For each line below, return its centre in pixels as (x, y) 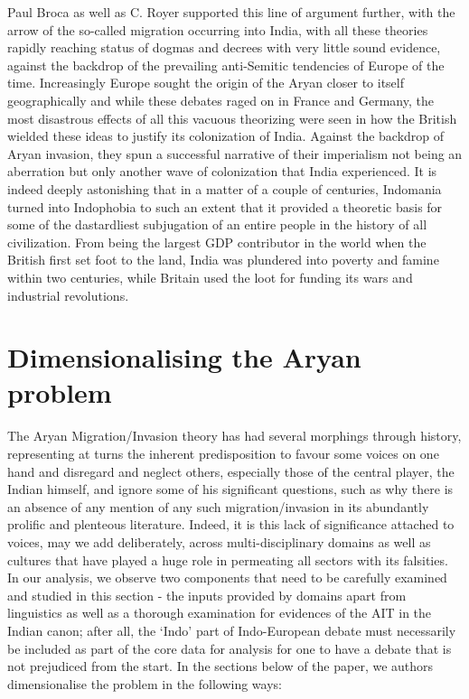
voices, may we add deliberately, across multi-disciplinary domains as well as (219, 541)
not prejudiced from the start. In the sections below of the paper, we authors (220, 666)
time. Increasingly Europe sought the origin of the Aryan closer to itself (206, 83)
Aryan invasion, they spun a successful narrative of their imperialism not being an (235, 153)
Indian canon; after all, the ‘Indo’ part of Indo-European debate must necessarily (232, 630)
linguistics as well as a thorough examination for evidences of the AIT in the (220, 613)
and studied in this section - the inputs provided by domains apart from (207, 595)
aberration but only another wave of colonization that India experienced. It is (222, 171)
